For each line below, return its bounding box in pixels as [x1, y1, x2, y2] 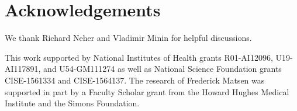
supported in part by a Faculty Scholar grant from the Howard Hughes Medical [5, 85, 289, 98]
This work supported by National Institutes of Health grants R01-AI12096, [5, 51, 273, 63]
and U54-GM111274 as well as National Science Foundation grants [43, 63, 282, 75]
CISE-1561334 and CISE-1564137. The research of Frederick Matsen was [5, 74, 265, 86]
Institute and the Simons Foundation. [5, 97, 140, 109]
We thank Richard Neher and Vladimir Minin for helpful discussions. [5, 32, 252, 44]
